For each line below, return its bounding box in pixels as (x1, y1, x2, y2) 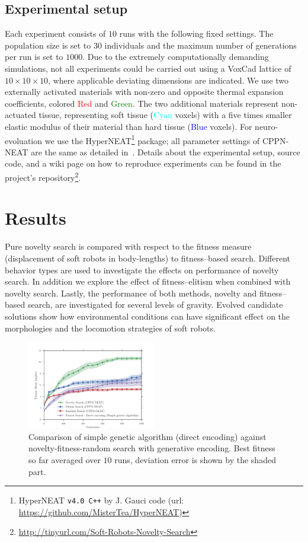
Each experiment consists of (5, 27, 106, 40)
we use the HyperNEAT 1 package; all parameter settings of (44, 132, 260, 146)
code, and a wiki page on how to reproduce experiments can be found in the (5, 157, 281, 170)
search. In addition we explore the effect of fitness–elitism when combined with (5, 275, 291, 288)
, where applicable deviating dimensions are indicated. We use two (48, 74, 289, 86)
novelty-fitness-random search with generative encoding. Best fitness (28, 442, 275, 454)
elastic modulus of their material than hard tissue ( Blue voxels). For (5, 120, 252, 132)
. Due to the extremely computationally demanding (82, 50, 269, 63)
